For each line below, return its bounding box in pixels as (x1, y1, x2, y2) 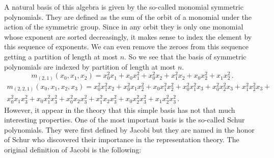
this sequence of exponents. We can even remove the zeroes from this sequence (4, 41, 249, 52)
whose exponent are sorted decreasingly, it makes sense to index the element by (4, 31, 252, 42)
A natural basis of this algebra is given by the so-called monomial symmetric (4, 2, 243, 12)
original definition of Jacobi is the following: (4, 144, 142, 155)
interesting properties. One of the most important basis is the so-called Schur (4, 114, 245, 125)
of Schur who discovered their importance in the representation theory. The (4, 134, 239, 145)
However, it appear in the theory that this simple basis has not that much (4, 104, 235, 115)
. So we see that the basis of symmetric (124, 51, 246, 61)
